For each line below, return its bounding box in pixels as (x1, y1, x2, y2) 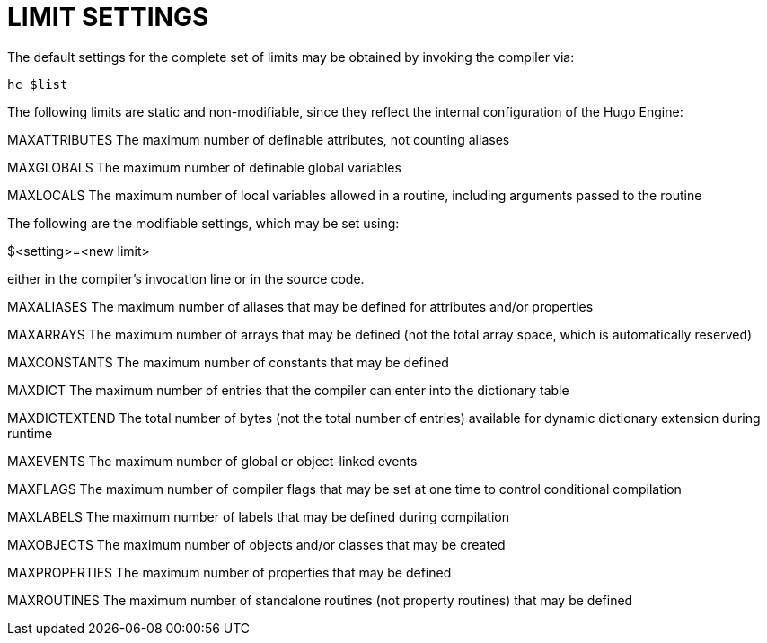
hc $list (7, 76, 68, 92)
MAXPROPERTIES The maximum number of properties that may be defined (7, 564, 452, 580)
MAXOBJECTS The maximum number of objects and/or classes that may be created (7, 536, 506, 552)
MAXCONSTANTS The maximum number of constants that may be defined (7, 354, 449, 370)
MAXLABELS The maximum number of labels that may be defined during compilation (7, 508, 509, 524)
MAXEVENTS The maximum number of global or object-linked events (7, 453, 418, 469)
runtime (7, 425, 53, 441)
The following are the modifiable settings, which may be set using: (7, 215, 400, 231)
